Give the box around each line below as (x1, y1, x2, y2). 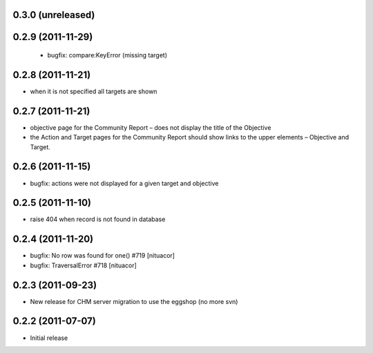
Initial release (30, 334, 68, 342)
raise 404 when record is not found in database (30, 215, 166, 224)
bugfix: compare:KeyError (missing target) (47, 51, 168, 59)
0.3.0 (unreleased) (12, 9, 95, 21)
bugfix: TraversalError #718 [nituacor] (30, 261, 137, 269)
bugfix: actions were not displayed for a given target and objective (30, 179, 219, 187)
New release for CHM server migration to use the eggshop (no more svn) (30, 297, 238, 305)
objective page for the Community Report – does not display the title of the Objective (30, 123, 271, 131)
